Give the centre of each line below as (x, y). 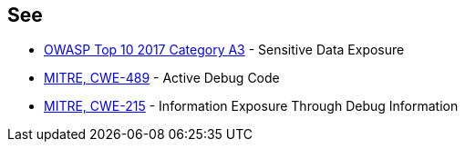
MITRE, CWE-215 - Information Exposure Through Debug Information (251, 106)
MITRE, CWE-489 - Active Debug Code (162, 78)
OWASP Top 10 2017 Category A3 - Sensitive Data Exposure (224, 50)
